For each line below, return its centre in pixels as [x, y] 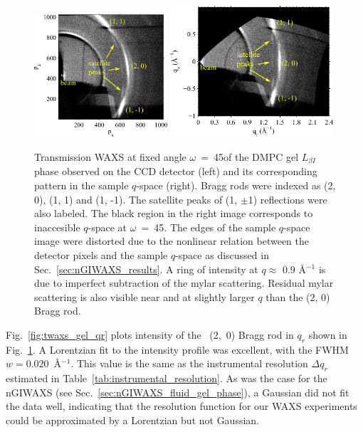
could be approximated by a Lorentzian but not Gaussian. [133, 420]
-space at [107, 227]
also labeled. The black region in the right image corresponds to [174, 213]
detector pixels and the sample [101, 254]
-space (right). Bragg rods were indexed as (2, [236, 185]
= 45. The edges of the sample [209, 227]
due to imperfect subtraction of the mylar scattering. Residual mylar [184, 283]
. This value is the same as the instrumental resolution [189, 363]
